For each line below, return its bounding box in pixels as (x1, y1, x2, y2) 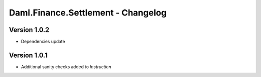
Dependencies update (21, 39, 65, 45)
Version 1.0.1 (9, 51, 48, 59)
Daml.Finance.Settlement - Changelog (9, 7, 167, 18)
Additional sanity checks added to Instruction (21, 63, 111, 70)
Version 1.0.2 (9, 26, 50, 34)
